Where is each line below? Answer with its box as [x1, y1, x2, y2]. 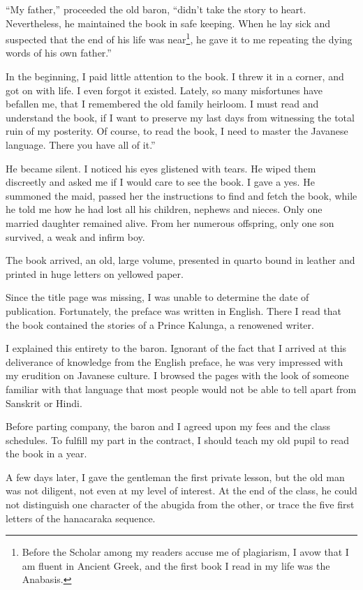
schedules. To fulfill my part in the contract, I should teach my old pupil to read [6, 432, 349, 447]
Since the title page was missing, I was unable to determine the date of [6, 290, 309, 304]
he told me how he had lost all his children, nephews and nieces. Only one [6, 202, 323, 216]
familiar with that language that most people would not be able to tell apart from [6, 381, 357, 396]
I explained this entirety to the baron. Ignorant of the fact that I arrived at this [6, 341, 347, 355]
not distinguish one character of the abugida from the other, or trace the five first [6, 497, 355, 512]
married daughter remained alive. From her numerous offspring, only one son [6, 215, 334, 230]
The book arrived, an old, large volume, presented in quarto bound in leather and [6, 253, 355, 267]
